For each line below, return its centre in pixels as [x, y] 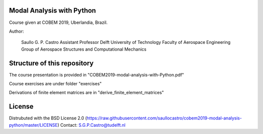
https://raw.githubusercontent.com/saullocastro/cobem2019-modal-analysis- [164, 118]
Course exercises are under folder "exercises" [55, 83]
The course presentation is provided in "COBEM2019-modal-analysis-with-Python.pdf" [97, 75]
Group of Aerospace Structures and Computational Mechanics [84, 49]
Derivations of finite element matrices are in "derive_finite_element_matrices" [86, 93]
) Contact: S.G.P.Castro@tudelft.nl [92, 125]
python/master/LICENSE [33, 125]
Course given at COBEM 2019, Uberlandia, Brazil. [58, 22]
